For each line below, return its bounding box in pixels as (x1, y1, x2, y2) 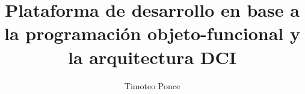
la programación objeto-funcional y (4, 21, 300, 46)
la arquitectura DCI (68, 44, 236, 69)
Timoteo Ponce (124, 79, 180, 92)
